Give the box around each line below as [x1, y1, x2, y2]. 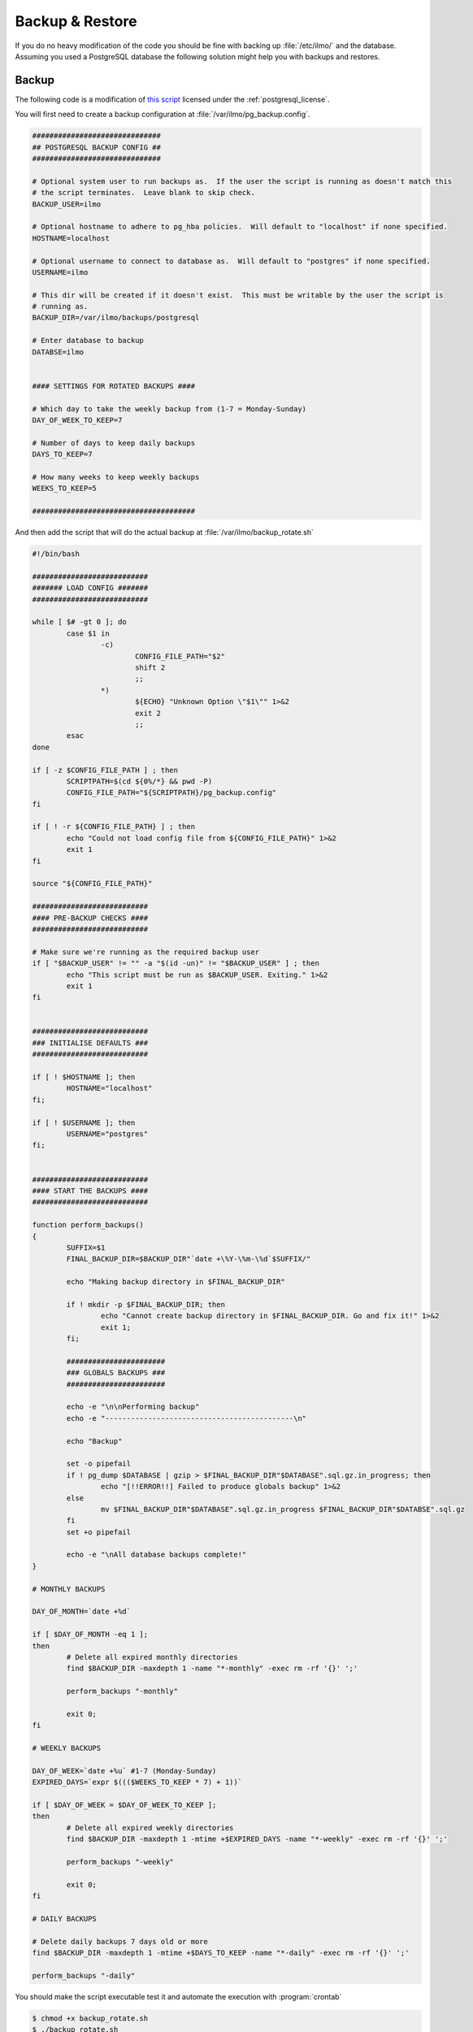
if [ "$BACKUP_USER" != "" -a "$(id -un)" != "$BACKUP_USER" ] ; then [32, 959, 320, 968]
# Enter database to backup [32, 336, 144, 345]
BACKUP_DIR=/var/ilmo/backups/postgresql [32, 313, 200, 323]
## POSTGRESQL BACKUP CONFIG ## [32, 142, 162, 152]
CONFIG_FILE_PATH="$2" [134, 651, 225, 661]
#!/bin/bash [32, 549, 80, 558]
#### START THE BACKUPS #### [32, 1186, 149, 1195]
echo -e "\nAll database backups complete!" [66, 1550, 247, 1560]
